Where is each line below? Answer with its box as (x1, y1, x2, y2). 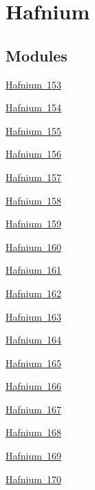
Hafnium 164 (6, 332, 61, 347)
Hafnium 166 (6, 379, 61, 393)
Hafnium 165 (6, 355, 61, 370)
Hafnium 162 (6, 285, 61, 300)
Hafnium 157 (6, 169, 61, 184)
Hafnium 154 (6, 100, 61, 115)
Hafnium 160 (6, 239, 61, 254)
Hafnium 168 (6, 425, 61, 440)
